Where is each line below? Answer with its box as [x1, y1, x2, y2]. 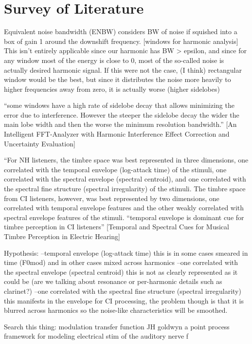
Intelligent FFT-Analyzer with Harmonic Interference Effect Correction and [4, 129, 230, 139]
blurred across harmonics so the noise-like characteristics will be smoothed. [4, 305, 228, 315]
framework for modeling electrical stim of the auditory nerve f [4, 331, 189, 341]
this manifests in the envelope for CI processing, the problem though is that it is [4, 295, 244, 305]
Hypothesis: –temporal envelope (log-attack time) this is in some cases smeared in [4, 247, 248, 258]
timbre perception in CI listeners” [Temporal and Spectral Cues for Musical [4, 222, 229, 232]
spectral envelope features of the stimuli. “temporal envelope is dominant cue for [4, 212, 244, 222]
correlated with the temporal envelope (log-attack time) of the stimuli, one [4, 164, 227, 174]
